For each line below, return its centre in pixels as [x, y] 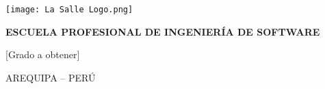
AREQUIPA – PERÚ [51, 77]
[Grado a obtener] [43, 54]
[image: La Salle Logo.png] [69, 10]
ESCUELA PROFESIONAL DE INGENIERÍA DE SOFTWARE [163, 31]
